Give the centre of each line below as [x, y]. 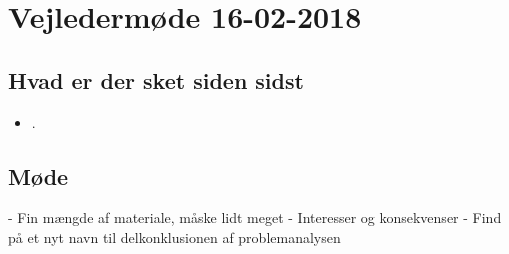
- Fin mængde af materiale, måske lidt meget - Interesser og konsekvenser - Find [255, 217]
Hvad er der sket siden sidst [156, 79]
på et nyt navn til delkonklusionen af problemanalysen [174, 236]
